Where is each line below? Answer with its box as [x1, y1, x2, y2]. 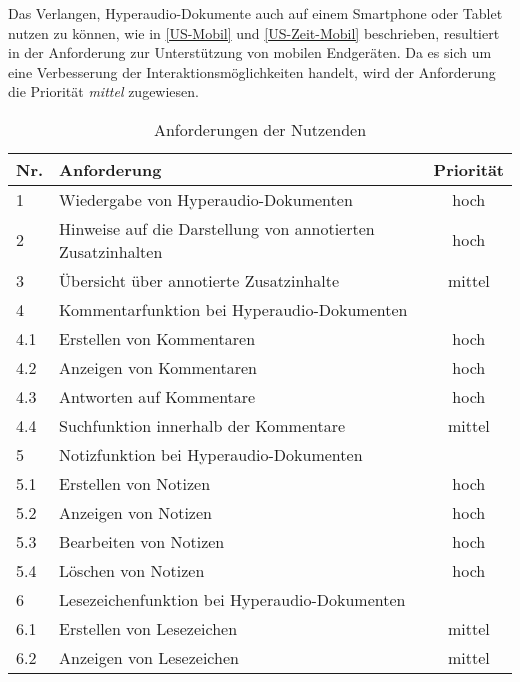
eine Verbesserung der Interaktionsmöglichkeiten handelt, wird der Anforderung [8, 61, 496, 82]
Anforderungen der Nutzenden [153, 117, 367, 141]
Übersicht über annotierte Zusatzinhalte [59, 268, 339, 292]
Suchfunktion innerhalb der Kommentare [59, 413, 346, 437]
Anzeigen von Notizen [59, 500, 212, 524]
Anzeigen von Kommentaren [59, 355, 257, 379]
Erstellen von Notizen [59, 471, 211, 495]
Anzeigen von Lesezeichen [59, 645, 239, 669]
